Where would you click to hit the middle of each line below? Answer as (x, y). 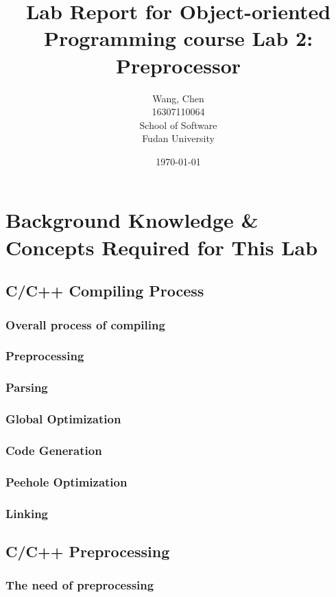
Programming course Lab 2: (178, 38)
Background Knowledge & (132, 220)
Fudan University (178, 138)
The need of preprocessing (80, 585)
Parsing (27, 387)
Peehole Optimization (67, 481)
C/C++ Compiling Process (105, 291)
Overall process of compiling (85, 324)
